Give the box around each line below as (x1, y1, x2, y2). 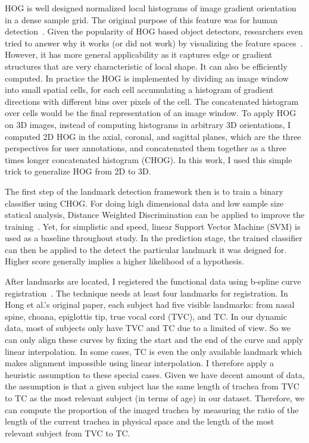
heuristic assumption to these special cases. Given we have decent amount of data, (5, 368, 305, 380)
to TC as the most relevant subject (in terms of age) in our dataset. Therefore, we (5, 392, 305, 404)
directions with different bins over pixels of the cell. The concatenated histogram (5, 95, 299, 107)
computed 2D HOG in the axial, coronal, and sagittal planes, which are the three (5, 130, 301, 142)
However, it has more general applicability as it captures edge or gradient (5, 48, 273, 61)
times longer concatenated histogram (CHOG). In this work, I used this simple (5, 153, 292, 166)
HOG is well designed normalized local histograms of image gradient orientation (5, 2, 296, 14)
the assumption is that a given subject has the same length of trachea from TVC (5, 380, 299, 392)
